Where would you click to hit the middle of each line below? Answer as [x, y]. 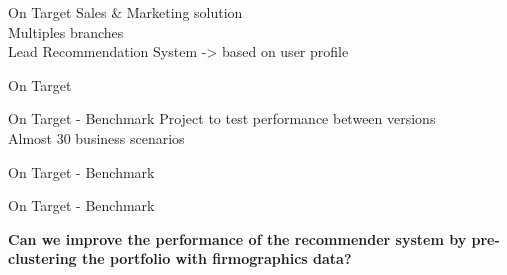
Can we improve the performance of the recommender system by [237, 238]
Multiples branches [66, 31]
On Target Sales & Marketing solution [125, 12]
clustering [42, 258]
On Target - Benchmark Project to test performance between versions [222, 118]
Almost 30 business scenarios [96, 137]
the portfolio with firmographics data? [217, 258]
